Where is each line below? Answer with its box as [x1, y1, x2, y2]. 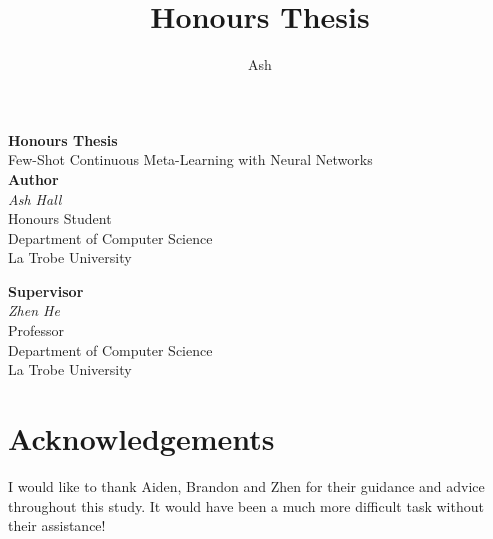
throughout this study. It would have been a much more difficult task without [8, 495, 484, 516]
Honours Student [8, 208, 112, 229]
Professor [8, 320, 65, 341]
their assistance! [8, 515, 106, 536]
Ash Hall [8, 188, 62, 209]
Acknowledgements [8, 418, 275, 459]
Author [8, 168, 59, 189]
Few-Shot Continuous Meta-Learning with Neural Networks [8, 149, 373, 170]
